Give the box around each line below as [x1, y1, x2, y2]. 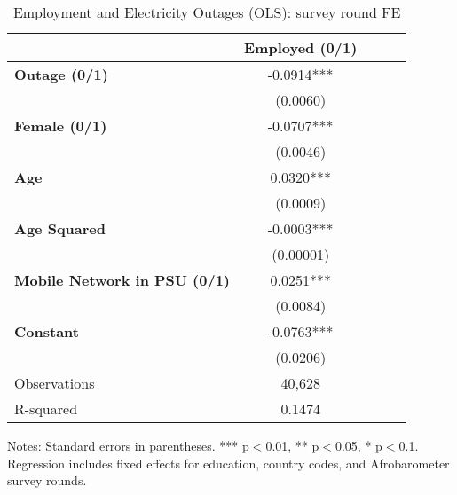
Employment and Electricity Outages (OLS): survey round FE [12, 2, 401, 22]
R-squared [14, 398, 78, 419]
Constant [14, 321, 79, 342]
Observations [14, 373, 95, 393]
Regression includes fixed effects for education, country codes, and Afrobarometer [7, 453, 450, 472]
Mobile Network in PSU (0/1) [14, 270, 230, 290]
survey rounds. [7, 471, 87, 490]
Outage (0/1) [14, 64, 108, 84]
